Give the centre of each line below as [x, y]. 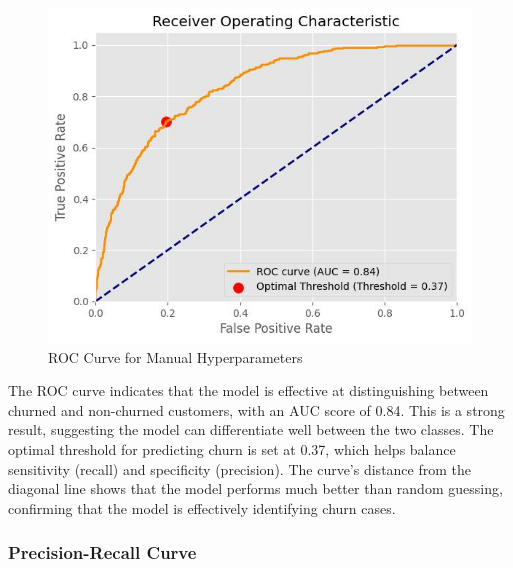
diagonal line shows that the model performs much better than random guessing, [255, 488]
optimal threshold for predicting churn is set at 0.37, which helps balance [232, 449]
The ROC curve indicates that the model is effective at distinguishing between [248, 390]
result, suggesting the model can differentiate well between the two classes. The [251, 429]
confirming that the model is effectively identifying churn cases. [202, 507]
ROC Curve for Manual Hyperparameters [175, 356]
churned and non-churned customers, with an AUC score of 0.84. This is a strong [256, 409]
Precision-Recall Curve [102, 552]
